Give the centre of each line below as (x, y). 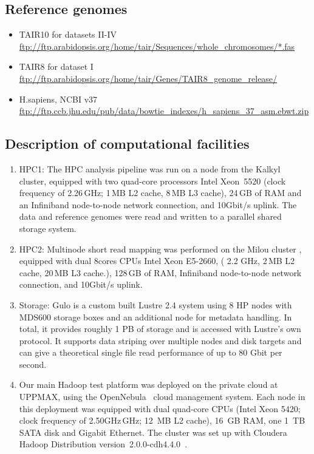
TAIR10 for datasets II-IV (68, 34)
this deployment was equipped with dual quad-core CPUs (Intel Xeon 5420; (160, 408)
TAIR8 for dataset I (56, 66)
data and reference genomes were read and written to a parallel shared (150, 216)
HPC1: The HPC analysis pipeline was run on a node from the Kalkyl (150, 168)
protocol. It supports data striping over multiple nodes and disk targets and (160, 340)
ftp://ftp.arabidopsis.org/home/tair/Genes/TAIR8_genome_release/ (148, 78)
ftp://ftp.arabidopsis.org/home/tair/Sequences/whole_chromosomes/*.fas (157, 46)
